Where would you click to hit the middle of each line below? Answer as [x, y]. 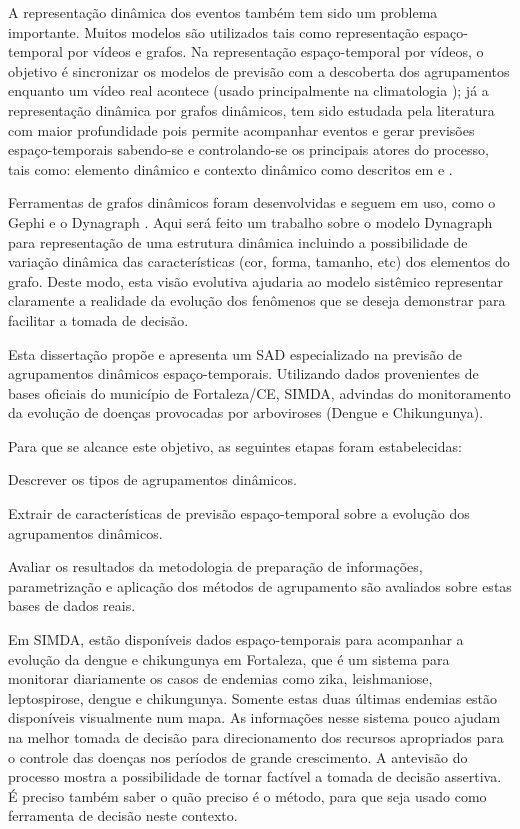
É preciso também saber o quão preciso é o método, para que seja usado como [247, 795]
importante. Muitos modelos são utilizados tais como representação [213, 31]
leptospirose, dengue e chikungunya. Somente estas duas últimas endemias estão [253, 697]
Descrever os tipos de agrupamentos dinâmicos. [152, 479]
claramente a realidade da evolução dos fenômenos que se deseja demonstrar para [257, 300]
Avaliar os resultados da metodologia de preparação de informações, [215, 566]
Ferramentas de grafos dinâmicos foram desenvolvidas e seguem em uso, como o [252, 202]
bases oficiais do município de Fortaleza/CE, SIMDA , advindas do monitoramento [259, 392]
